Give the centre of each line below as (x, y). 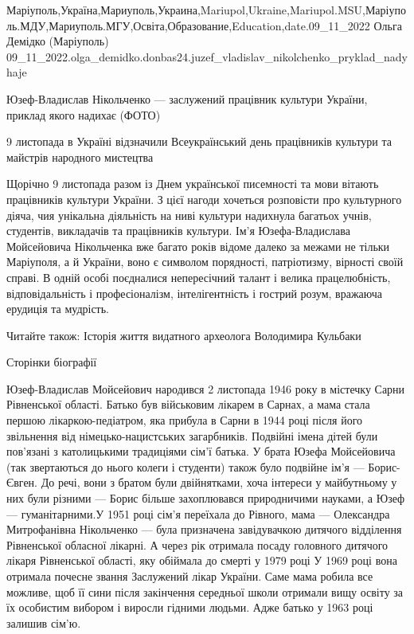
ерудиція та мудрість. (58, 309)
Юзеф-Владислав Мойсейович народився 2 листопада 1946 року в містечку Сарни (206, 388)
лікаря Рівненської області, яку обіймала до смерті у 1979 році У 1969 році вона (202, 560)
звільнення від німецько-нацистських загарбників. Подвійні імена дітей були (192, 435)
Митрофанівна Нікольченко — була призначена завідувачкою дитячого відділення (204, 529)
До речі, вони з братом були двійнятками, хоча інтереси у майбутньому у (219, 482)
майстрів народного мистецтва (80, 157)
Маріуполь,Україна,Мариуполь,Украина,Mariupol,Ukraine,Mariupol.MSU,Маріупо (206, 10)
